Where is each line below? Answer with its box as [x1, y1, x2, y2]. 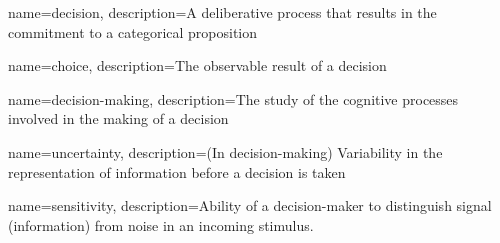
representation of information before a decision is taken [8, 161, 346, 182]
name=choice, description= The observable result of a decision [8, 55, 387, 76]
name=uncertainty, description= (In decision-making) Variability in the [8, 141, 443, 162]
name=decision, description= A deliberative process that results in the [8, 2, 437, 22]
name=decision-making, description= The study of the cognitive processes [8, 88, 459, 109]
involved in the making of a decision [8, 108, 229, 129]
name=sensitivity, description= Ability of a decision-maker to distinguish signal [8, 195, 492, 216]
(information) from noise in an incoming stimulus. [8, 214, 314, 235]
